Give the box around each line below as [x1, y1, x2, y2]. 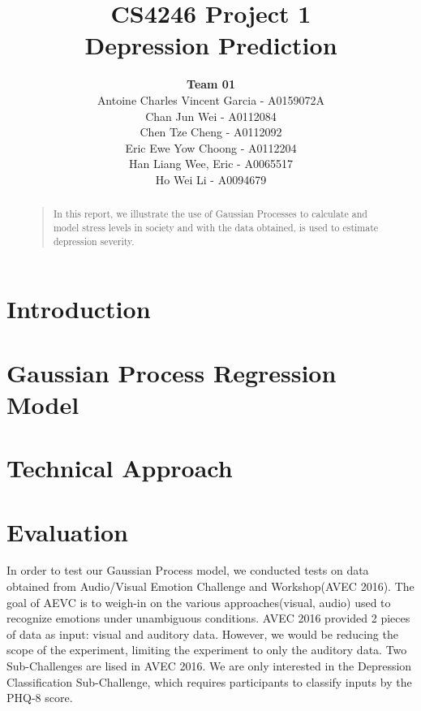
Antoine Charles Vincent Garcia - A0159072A [97, 91, 325, 108]
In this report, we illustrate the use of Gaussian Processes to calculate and [53, 207, 367, 221]
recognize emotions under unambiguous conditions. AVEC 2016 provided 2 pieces [6, 610, 410, 627]
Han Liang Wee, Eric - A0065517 [129, 155, 293, 172]
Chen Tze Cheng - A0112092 [140, 123, 282, 140]
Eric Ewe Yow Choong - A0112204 [125, 139, 297, 156]
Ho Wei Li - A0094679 [155, 170, 267, 187]
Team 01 [187, 75, 235, 93]
